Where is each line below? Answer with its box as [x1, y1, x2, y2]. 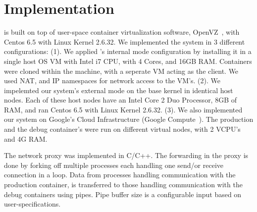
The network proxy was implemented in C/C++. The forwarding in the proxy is [4, 150, 249, 160]
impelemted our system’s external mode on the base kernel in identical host [4, 85, 233, 95]
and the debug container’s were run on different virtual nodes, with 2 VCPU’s [4, 124, 241, 134]
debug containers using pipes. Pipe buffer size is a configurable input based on [4, 189, 242, 199]
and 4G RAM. [4, 133, 48, 144]
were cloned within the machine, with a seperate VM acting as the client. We [4, 65, 239, 76]
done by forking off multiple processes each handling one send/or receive [4, 159, 224, 170]
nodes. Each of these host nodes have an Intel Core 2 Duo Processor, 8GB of [4, 95, 237, 105]
